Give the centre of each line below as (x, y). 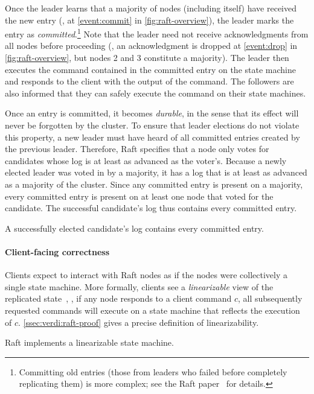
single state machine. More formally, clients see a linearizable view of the (139, 286)
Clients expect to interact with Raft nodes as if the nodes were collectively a (146, 275)
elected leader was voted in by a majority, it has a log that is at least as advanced (156, 172)
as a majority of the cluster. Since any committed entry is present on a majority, (154, 184)
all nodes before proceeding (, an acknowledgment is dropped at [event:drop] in (151, 46)
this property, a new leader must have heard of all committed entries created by (152, 137)
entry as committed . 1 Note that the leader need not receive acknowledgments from (157, 33)
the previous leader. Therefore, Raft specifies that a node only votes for (137, 149)
